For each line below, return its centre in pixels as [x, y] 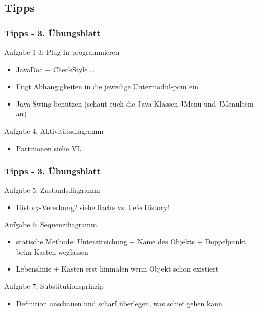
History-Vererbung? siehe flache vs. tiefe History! [92, 207]
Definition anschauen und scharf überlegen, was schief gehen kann [119, 303]
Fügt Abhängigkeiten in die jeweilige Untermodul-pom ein [107, 86]
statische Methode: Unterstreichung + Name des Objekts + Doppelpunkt [131, 242]
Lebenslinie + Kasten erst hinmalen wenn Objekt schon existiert [117, 269]
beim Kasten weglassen [52, 251]
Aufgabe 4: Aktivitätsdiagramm [54, 130]
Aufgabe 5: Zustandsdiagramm [52, 190]
